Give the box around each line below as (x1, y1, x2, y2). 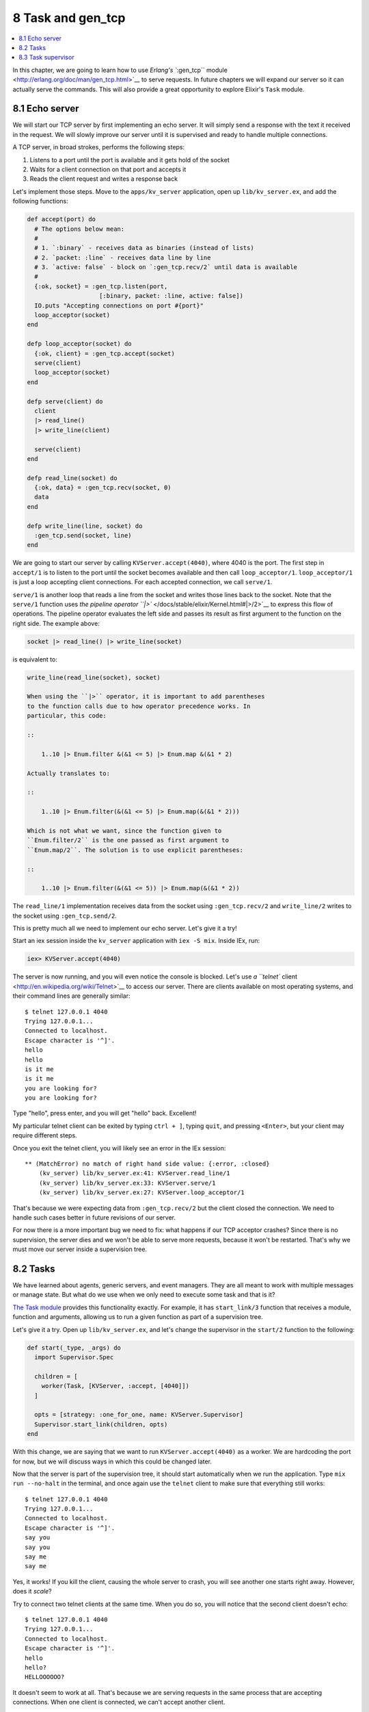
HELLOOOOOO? (25, 1673, 65, 1681)
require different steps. (12, 1131, 78, 1140)
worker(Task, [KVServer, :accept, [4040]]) (41, 1382, 189, 1390)
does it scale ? (12, 1587, 52, 1596)
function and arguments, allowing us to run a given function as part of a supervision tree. (12, 1313, 263, 1321)
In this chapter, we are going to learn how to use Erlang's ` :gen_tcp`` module (12, 66, 228, 74)
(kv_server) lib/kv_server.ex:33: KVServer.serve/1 (38, 1179, 216, 1187)
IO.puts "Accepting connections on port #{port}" (34, 301, 204, 310)
